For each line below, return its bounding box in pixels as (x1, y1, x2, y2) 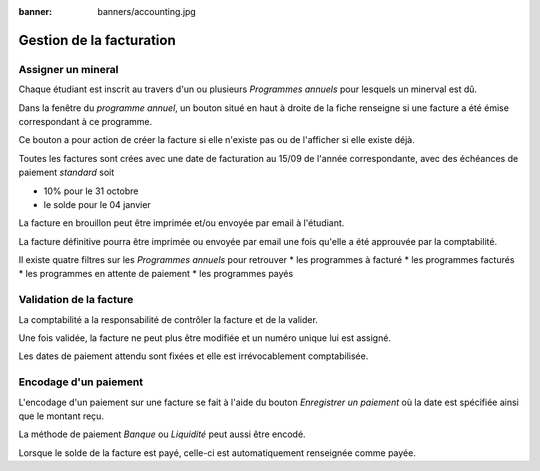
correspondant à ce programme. (18, 115, 153, 127)
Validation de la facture (18, 293, 134, 307)
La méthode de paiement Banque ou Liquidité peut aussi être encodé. (18, 428, 306, 440)
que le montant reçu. (18, 410, 105, 422)
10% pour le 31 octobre (43, 185, 139, 197)
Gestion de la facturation (18, 31, 176, 49)
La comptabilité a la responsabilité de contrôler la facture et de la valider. (18, 313, 319, 325)
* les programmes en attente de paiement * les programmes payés (18, 268, 294, 280)
